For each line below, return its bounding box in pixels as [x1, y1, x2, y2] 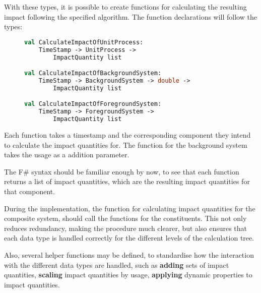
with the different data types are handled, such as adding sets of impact [4, 259, 229, 270]
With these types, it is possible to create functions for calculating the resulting [4, 2, 247, 12]
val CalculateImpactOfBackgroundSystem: [24, 70, 162, 77]
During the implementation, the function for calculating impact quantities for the [4, 203, 255, 213]
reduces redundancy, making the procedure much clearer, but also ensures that [4, 222, 247, 233]
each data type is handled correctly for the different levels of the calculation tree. [4, 232, 254, 243]
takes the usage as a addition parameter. [4, 149, 129, 160]
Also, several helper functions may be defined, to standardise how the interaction [4, 249, 254, 260]
